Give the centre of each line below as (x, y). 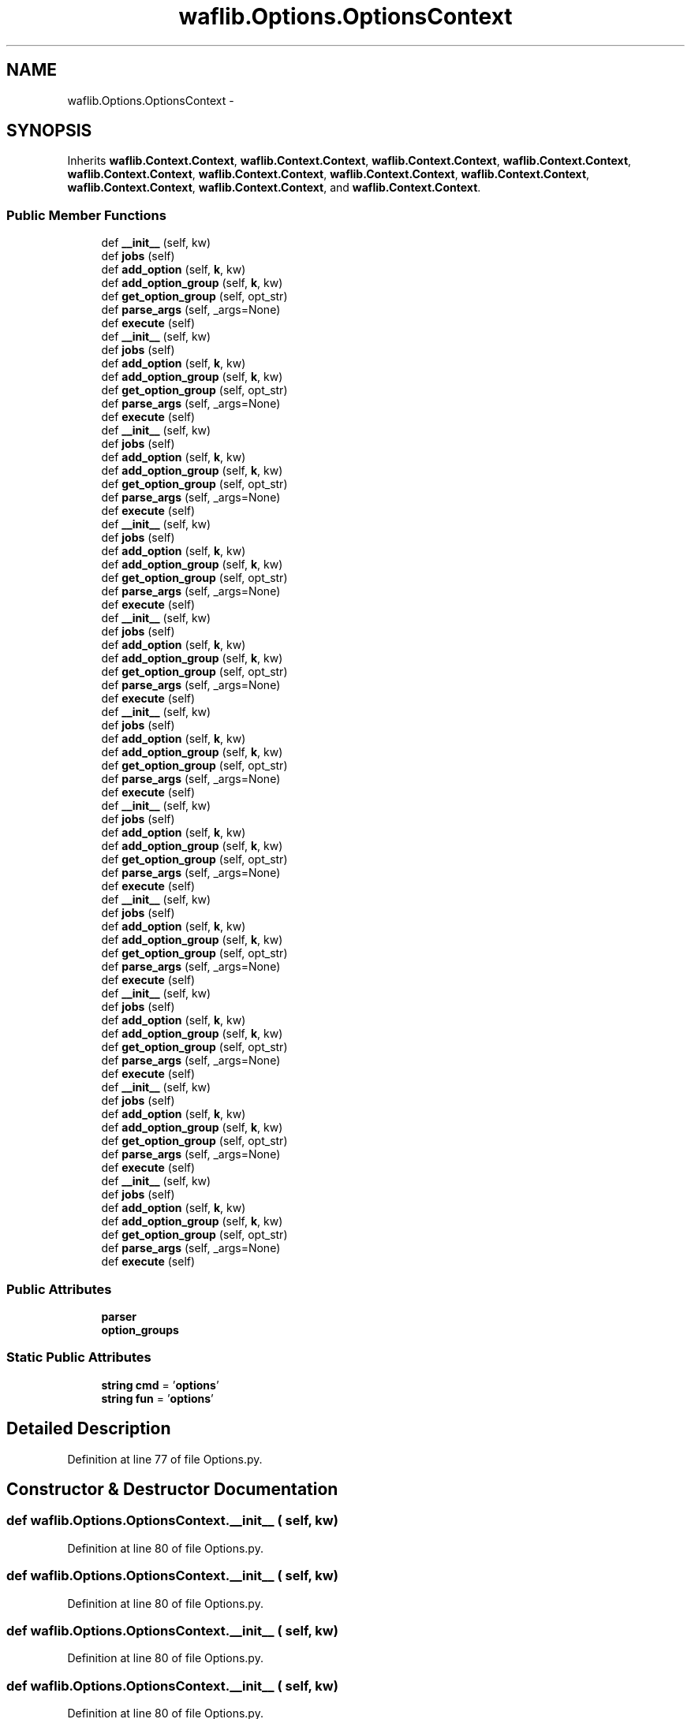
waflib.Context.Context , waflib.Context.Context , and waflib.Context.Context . (274, 188)
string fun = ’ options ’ (157, 1398)
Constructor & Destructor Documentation (172, 1489)
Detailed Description (89, 1429)
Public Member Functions (86, 215)
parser (119, 1316)
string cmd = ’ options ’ (160, 1385)
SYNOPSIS (49, 131)
